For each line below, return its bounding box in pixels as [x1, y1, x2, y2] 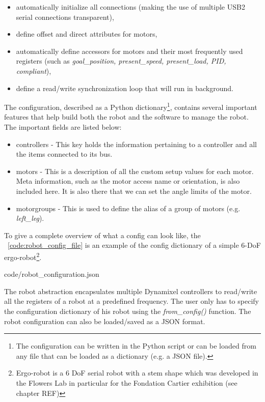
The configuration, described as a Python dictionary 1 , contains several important [4, 100, 257, 112]
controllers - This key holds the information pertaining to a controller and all [16, 138, 257, 149]
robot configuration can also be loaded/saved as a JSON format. [4, 315, 205, 326]
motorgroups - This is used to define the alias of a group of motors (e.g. [16, 203, 241, 213]
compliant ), [16, 65, 51, 76]
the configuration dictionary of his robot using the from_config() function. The [4, 305, 251, 316]
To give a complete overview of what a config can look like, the [4, 229, 201, 240]
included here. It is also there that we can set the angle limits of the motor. [16, 185, 252, 196]
